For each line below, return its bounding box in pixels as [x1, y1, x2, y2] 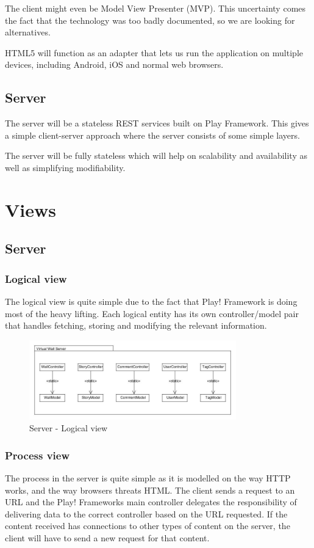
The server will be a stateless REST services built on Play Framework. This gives [5, 117, 309, 130]
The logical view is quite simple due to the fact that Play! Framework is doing [5, 294, 298, 307]
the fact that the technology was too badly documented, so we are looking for [5, 13, 295, 26]
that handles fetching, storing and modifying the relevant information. [5, 319, 267, 332]
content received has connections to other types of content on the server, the [5, 519, 290, 532]
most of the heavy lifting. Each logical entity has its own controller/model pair [5, 307, 299, 320]
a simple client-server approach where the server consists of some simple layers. [5, 128, 300, 141]
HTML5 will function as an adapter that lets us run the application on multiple [5, 46, 303, 59]
